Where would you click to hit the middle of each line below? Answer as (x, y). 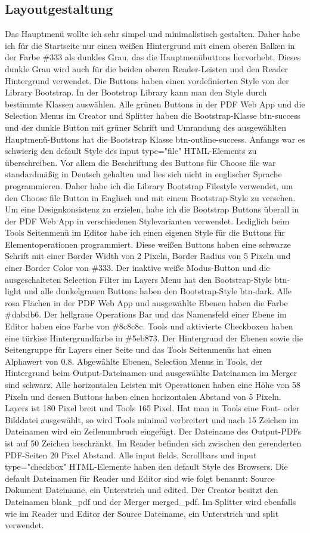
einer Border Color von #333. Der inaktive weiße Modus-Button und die (137, 268)
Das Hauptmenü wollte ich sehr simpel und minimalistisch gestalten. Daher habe (153, 34)
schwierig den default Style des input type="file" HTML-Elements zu (131, 151)
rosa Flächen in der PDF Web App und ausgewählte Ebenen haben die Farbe (146, 302)
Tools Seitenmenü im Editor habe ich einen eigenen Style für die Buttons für (145, 232)
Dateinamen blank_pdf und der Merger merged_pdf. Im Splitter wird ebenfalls (151, 501)
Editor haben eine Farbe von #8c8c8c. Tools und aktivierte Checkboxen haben (149, 326)
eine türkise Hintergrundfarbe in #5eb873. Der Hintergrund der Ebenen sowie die (154, 338)
